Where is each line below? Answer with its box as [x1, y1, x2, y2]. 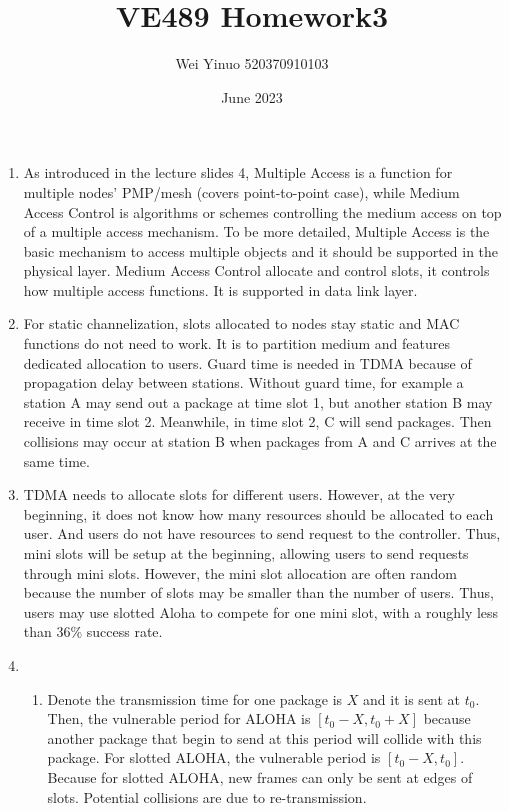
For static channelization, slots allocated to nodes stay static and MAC [23, 313, 460, 334]
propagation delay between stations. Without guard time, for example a [23, 372, 464, 393]
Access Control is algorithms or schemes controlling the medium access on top [23, 201, 502, 222]
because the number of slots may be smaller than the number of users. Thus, [23, 582, 494, 603]
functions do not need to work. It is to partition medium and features [23, 333, 450, 354]
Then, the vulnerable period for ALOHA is [47, 708, 311, 729]
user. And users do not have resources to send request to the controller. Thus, [23, 523, 501, 544]
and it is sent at [363, 688, 461, 709]
